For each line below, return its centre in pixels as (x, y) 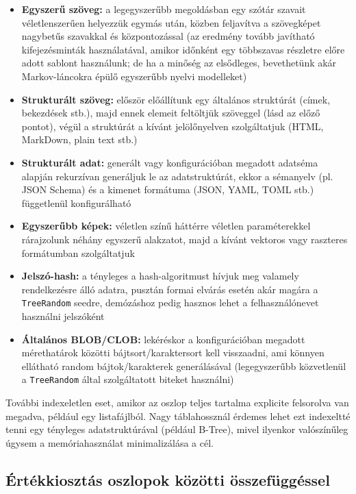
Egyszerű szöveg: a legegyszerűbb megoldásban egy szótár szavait (164, 9)
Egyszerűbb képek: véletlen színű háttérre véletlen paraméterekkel (166, 226)
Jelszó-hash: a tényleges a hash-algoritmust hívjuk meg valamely (160, 276)
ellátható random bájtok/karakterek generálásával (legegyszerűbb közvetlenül (184, 366)
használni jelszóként (63, 316)
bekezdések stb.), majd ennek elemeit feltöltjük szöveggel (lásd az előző (171, 113)
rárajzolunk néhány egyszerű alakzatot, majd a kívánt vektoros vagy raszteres (185, 239)
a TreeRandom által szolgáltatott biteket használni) (128, 379)
